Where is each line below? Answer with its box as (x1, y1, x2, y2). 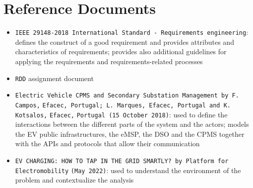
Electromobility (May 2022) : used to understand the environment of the (15, 165, 241, 175)
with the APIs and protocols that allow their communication (15, 138, 200, 149)
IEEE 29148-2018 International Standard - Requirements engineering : (15, 27, 249, 37)
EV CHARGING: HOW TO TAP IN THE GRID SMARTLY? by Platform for (15, 157, 229, 165)
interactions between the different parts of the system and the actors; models (15, 119, 249, 129)
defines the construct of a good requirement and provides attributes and (15, 36, 234, 47)
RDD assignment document (15, 73, 94, 83)
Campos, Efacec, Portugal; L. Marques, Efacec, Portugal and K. (15, 101, 231, 109)
